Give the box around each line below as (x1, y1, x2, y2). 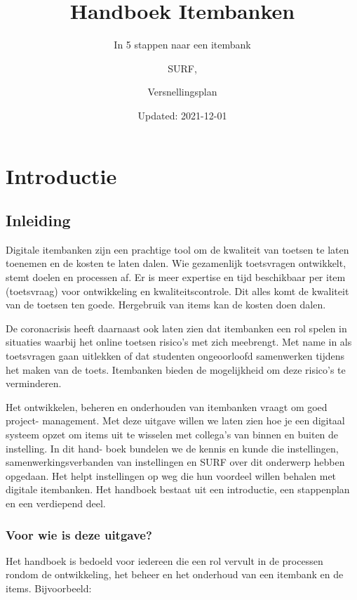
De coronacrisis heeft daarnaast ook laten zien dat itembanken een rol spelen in (6, 320, 347, 335)
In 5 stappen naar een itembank (114, 37, 251, 52)
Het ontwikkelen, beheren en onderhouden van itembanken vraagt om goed (6, 399, 328, 414)
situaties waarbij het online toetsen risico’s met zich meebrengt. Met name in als (6, 334, 352, 349)
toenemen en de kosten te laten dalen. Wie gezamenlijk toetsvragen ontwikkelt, (6, 256, 346, 270)
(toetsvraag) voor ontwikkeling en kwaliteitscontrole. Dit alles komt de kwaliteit (6, 283, 349, 298)
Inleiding (6, 209, 71, 231)
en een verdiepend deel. (6, 495, 106, 510)
